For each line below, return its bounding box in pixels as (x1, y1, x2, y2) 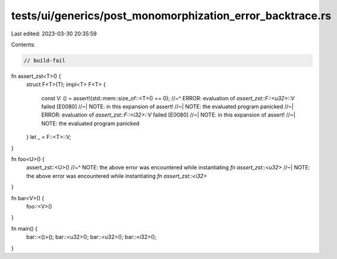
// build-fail (24, 57, 66, 64)
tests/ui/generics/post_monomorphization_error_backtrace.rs (11, 9, 332, 22)
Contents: (11, 41, 36, 48)
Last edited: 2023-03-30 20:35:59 (11, 30, 97, 37)
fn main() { (11, 225, 38, 232)
